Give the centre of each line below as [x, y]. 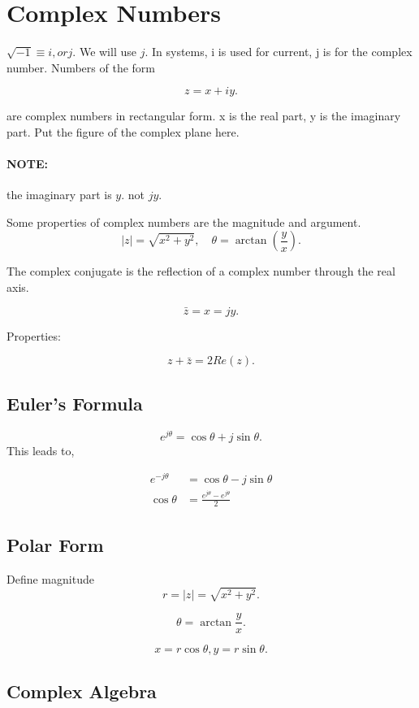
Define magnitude [50, 578]
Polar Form [55, 544]
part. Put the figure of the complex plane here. [123, 131]
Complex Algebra [82, 691]
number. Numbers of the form [81, 67]
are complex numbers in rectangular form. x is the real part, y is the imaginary [204, 116]
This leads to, [41, 450]
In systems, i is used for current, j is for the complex [282, 52]
